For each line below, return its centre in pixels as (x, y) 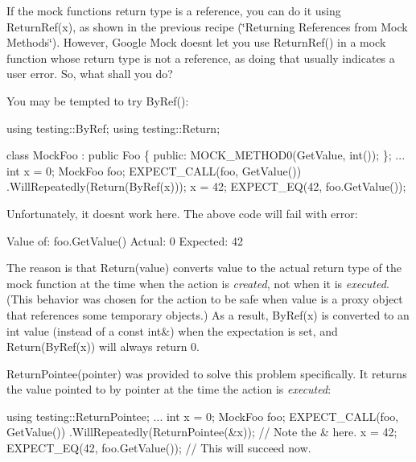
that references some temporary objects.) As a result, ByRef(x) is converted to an (208, 314)
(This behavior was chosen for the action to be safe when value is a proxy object (205, 299)
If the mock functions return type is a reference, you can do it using (174, 10)
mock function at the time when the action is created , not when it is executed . (198, 283)
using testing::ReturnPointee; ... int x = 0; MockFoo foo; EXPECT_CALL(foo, (203, 416)
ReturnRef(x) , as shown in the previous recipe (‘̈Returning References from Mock (207, 26)
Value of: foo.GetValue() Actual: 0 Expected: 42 (125, 240)
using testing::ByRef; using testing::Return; (113, 128)
